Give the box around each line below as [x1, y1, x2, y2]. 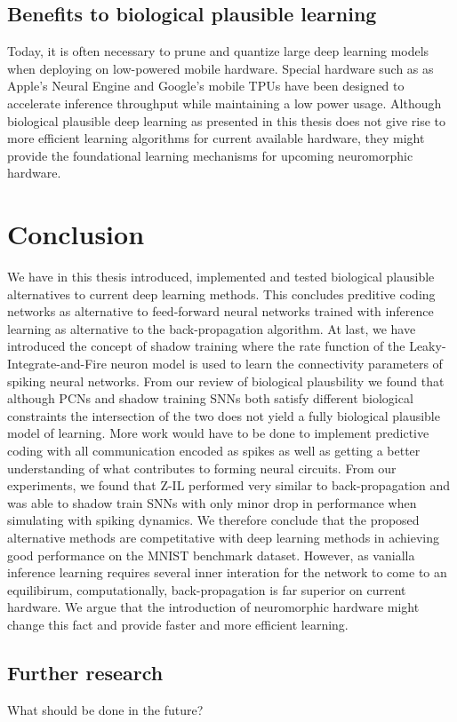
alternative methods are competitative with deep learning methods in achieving [7, 528, 439, 546]
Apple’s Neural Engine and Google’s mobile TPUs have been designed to [7, 76, 405, 95]
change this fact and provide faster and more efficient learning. [7, 615, 349, 633]
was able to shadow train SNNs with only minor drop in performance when [7, 493, 417, 512]
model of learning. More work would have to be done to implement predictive [7, 424, 429, 442]
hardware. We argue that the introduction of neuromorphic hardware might [7, 598, 420, 616]
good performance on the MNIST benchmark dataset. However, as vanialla [7, 545, 415, 564]
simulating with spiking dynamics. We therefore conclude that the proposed [7, 511, 420, 529]
